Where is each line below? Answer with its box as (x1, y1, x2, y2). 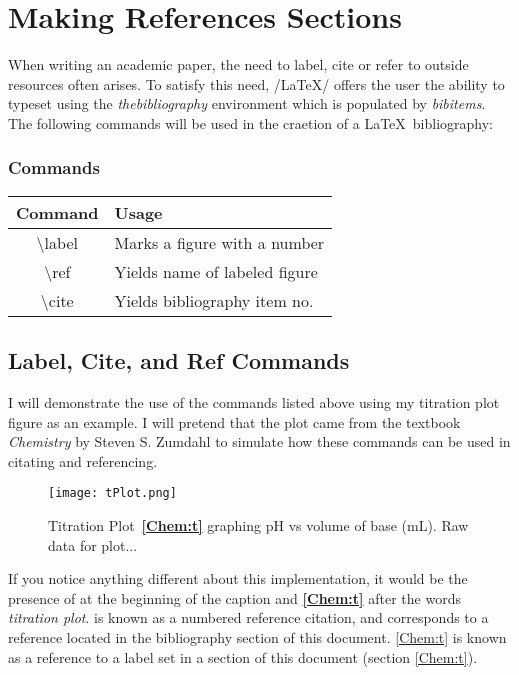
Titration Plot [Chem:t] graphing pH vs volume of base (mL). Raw (48, 514, 469, 535)
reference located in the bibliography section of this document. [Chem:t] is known (8, 626, 507, 647)
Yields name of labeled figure (114, 259, 318, 283)
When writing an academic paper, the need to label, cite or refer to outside (8, 54, 469, 75)
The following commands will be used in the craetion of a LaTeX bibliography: (8, 112, 493, 133)
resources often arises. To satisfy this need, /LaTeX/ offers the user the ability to (8, 73, 505, 94)
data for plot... (48, 534, 138, 555)
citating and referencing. (8, 450, 158, 471)
